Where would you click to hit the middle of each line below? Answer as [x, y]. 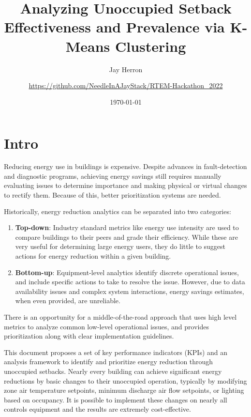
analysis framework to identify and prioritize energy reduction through [109, 362]
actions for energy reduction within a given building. [93, 255]
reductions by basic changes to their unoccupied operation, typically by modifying [125, 380]
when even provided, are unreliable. [68, 301]
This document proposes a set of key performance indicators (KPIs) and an [116, 352]
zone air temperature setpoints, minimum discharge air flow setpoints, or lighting [124, 390]
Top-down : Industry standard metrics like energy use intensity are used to [127, 227]
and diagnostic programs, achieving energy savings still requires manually [113, 176]
